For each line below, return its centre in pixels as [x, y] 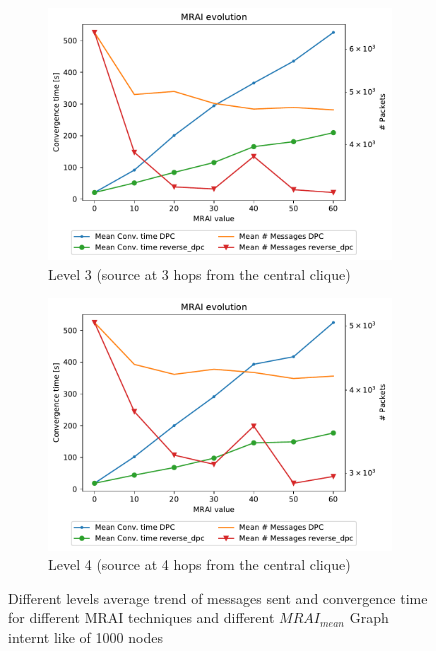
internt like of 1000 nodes [85, 636]
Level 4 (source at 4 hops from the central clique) [199, 564]
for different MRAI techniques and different [141, 617]
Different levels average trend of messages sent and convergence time [218, 597]
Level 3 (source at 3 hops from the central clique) [199, 273]
